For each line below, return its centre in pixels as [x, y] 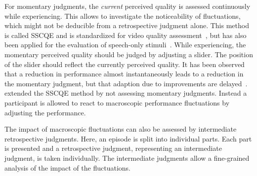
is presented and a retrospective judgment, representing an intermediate [113, 148]
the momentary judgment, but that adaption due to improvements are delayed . [126, 83]
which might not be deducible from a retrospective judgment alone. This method [127, 25]
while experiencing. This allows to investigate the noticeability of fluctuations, [123, 16]
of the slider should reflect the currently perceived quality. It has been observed [125, 64]
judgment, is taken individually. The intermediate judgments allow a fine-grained [127, 158]
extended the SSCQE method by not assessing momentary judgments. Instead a [126, 93]
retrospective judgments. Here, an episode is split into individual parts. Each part [128, 138]
